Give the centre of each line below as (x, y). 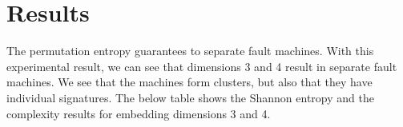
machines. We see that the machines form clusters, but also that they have (189, 82)
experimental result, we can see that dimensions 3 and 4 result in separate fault (202, 66)
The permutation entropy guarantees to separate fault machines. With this (190, 51)
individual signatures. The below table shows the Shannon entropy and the (190, 97)
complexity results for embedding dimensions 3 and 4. (139, 113)
